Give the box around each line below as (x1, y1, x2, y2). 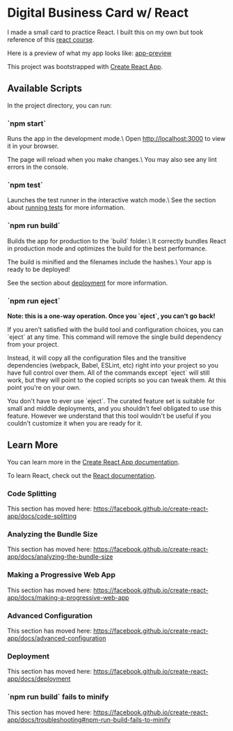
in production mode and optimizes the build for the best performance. (7, 244, 207, 253)
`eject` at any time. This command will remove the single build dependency (7, 333, 222, 341)
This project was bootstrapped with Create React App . (7, 62, 163, 70)
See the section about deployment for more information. (7, 278, 168, 287)
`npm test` (7, 180, 43, 190)
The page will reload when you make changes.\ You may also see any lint (7, 156, 217, 164)
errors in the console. (7, 163, 69, 172)
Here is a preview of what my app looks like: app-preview (7, 49, 172, 57)
